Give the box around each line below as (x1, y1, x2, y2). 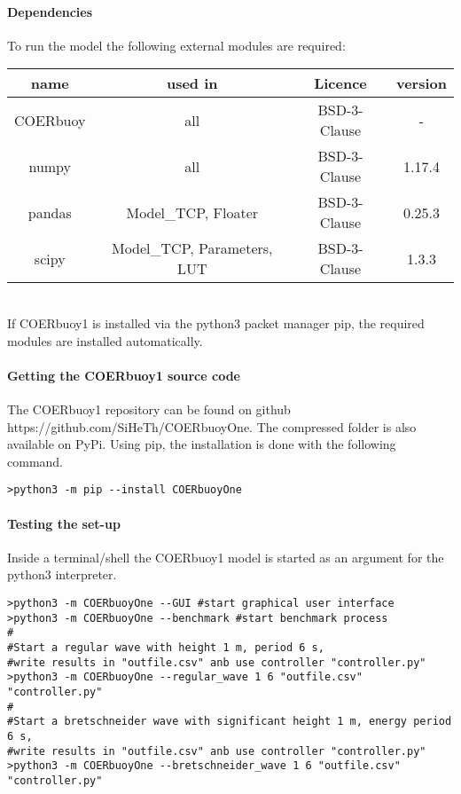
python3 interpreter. (7, 565, 117, 584)
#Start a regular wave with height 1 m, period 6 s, (7, 641, 324, 654)
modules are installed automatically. (7, 331, 203, 350)
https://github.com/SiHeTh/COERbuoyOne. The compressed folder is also (7, 417, 417, 436)
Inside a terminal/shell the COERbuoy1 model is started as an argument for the (7, 547, 444, 566)
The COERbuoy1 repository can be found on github (7, 399, 291, 418)
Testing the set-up (7, 514, 121, 532)
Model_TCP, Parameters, (111, 238, 273, 259)
